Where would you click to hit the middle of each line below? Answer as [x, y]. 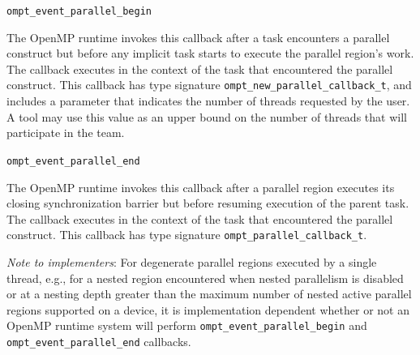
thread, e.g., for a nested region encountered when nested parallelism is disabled [205, 278]
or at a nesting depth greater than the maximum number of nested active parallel [209, 294]
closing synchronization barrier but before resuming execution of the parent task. [208, 203]
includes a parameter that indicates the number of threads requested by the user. [208, 101]
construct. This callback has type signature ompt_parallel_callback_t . [187, 235]
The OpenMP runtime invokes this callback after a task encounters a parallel [198, 37]
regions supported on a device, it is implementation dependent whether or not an [208, 309]
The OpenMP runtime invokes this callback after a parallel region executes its [201, 187]
